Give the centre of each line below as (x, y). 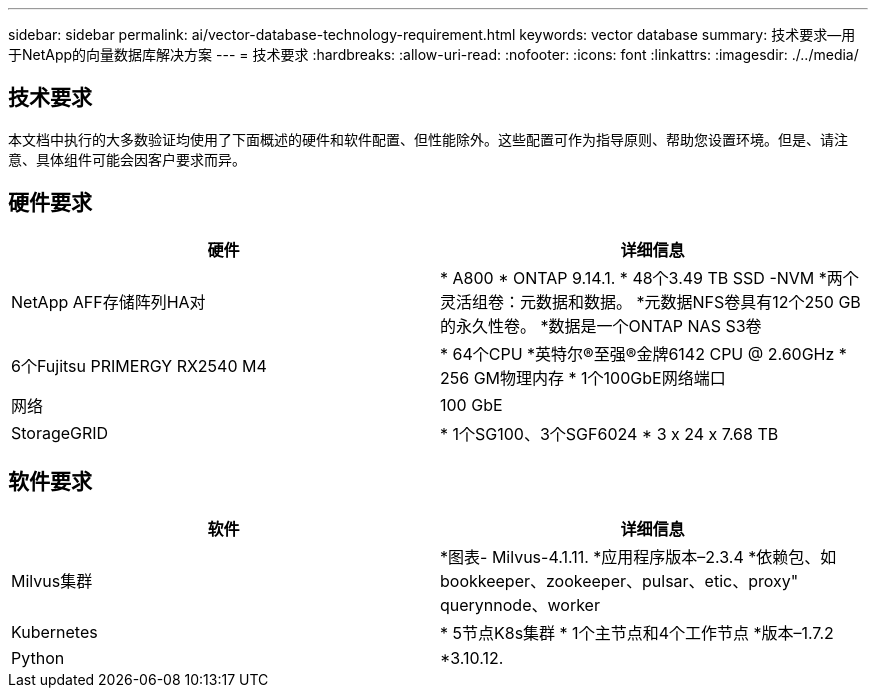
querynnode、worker (520, 604)
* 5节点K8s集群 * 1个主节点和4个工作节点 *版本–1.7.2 (637, 632)
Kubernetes (54, 631)
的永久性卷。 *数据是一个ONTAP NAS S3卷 (601, 325)
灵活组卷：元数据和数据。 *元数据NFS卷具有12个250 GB (650, 301)
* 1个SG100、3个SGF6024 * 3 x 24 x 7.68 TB (609, 433)
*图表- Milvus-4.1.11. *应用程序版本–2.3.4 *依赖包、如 (638, 556)
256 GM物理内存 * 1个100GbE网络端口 (583, 377)
